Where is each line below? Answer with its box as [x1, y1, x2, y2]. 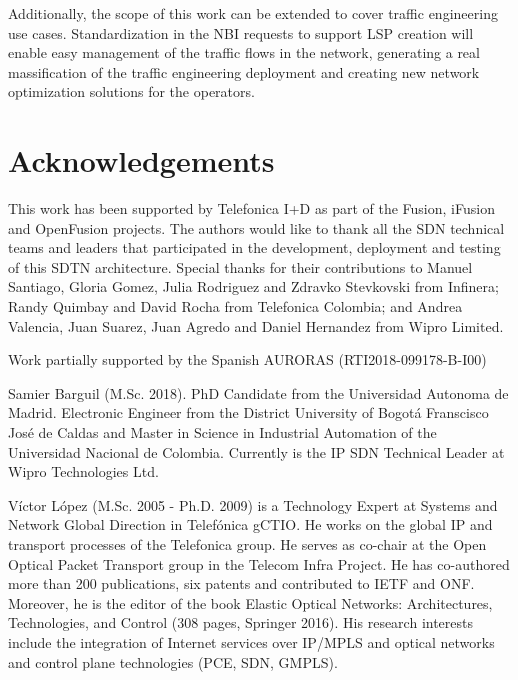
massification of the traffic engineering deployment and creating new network [8, 61, 480, 82]
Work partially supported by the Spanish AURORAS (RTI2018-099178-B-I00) [8, 349, 487, 370]
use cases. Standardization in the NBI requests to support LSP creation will [8, 22, 474, 43]
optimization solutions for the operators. [8, 81, 255, 102]
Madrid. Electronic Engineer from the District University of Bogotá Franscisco [8, 402, 489, 423]
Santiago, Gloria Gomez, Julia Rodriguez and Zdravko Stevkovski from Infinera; [8, 276, 499, 297]
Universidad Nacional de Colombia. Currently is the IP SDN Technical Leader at [8, 441, 505, 462]
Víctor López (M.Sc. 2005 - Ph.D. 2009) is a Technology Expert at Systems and [8, 494, 498, 515]
